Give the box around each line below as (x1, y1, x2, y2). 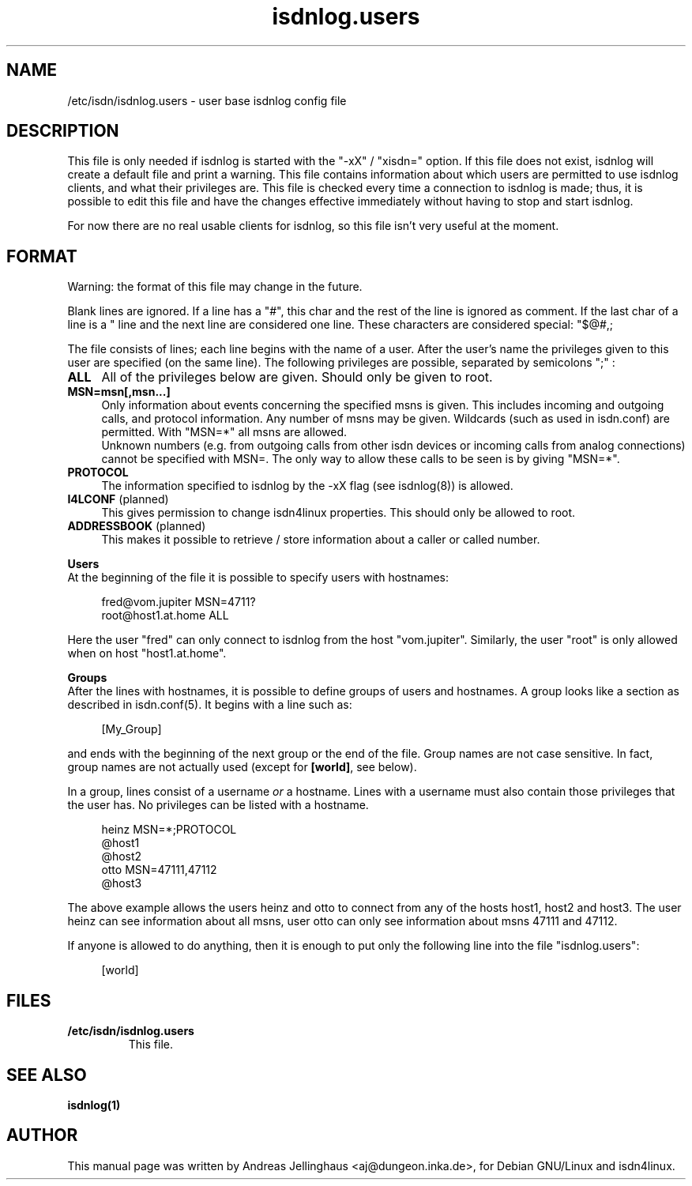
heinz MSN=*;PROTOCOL (101, 823, 237, 837)
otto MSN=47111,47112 (101, 863, 217, 877)
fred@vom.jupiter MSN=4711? (101, 595, 256, 609)
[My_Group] (101, 722, 162, 736)
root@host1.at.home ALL (101, 608, 229, 623)
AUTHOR (6, 1125, 78, 1146)
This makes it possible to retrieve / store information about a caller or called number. (101, 533, 540, 547)
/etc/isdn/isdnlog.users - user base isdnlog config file (67, 93, 347, 107)
